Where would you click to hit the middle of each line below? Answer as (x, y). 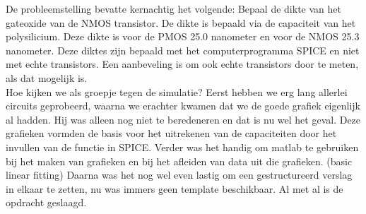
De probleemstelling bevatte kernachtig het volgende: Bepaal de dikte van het (173, 8)
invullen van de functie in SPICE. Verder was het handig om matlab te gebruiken (182, 147)
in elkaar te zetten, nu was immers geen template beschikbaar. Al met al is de (175, 188)
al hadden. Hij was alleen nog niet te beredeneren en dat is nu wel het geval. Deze (183, 119)
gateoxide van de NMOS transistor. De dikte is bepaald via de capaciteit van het (181, 22)
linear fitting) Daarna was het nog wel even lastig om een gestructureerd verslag (179, 175)
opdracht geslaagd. (46, 202)
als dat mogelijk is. (47, 77)
